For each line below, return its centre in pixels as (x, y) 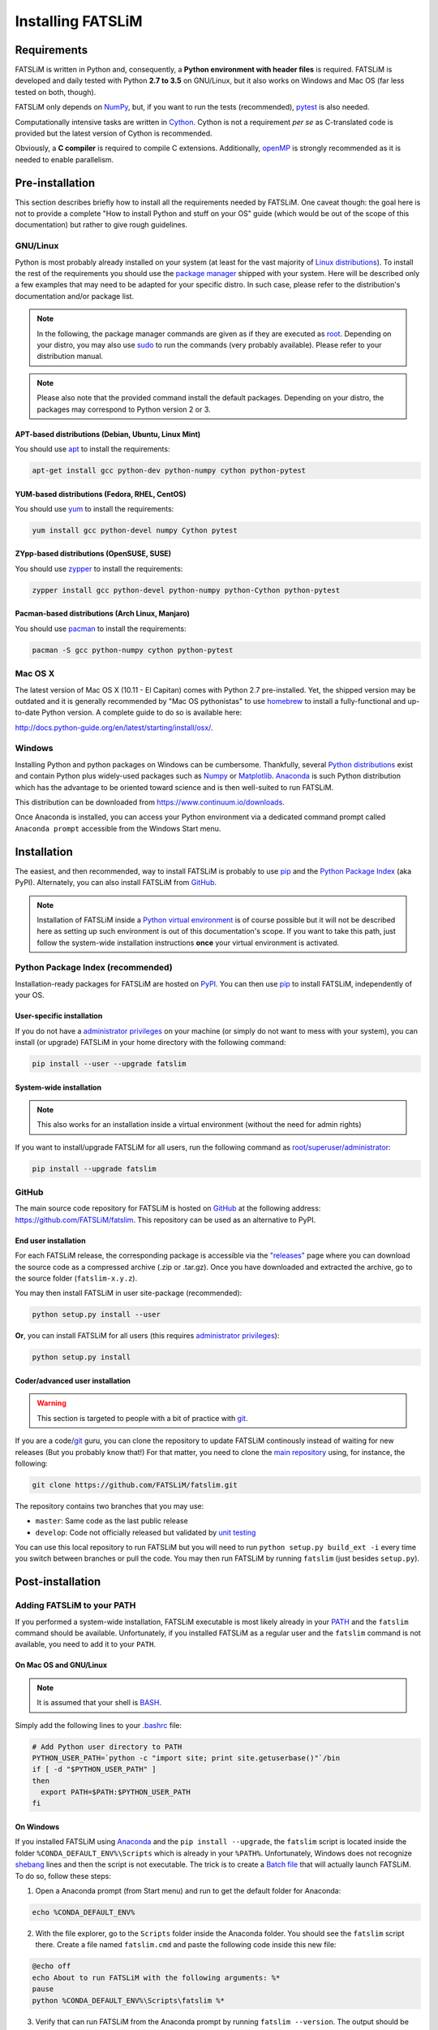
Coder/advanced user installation (73, 1380)
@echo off (52, 1966)
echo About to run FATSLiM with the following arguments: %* (156, 1978)
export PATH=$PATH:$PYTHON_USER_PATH (116, 1792)
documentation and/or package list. (74, 296)
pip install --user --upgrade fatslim (109, 1063)
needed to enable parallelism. (64, 159)
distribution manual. (70, 356)
